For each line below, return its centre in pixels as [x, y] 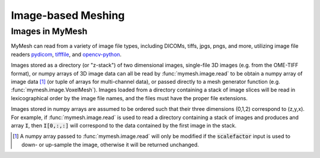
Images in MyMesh [49, 31]
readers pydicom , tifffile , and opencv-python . [66, 54]
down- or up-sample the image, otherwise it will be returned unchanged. [110, 144]
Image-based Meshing [68, 15]
